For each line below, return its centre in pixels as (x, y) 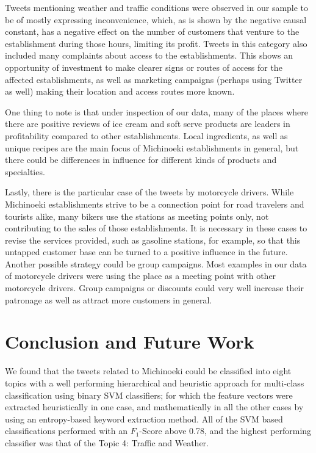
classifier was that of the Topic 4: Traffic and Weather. (107, 442)
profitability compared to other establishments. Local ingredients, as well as (146, 135)
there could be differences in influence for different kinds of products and (141, 160)
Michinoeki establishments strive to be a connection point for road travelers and (155, 204)
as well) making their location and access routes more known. (120, 91)
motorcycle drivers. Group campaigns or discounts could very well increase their (154, 288)
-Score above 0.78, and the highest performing (225, 431)
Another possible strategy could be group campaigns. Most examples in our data (156, 263)
